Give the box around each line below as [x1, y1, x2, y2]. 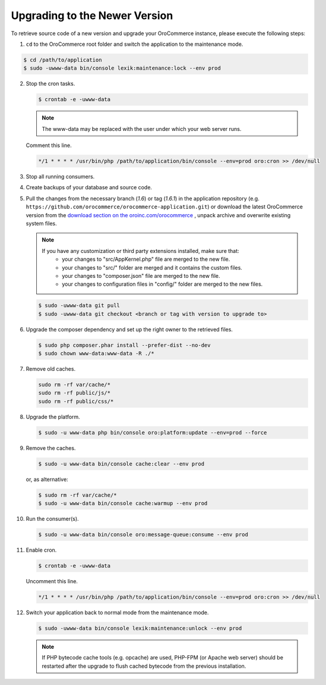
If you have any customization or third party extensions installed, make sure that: [42, 247, 240, 254]
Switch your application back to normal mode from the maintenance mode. [26, 609, 209, 616]
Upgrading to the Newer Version [11, 9, 173, 22]
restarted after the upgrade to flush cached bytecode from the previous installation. [42, 662, 246, 670]
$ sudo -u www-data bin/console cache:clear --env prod [38, 460, 205, 467]
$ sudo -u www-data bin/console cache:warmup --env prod [38, 500, 208, 507]
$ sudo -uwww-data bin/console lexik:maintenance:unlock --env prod [38, 625, 242, 631]
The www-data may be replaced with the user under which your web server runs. [42, 125, 242, 132]
